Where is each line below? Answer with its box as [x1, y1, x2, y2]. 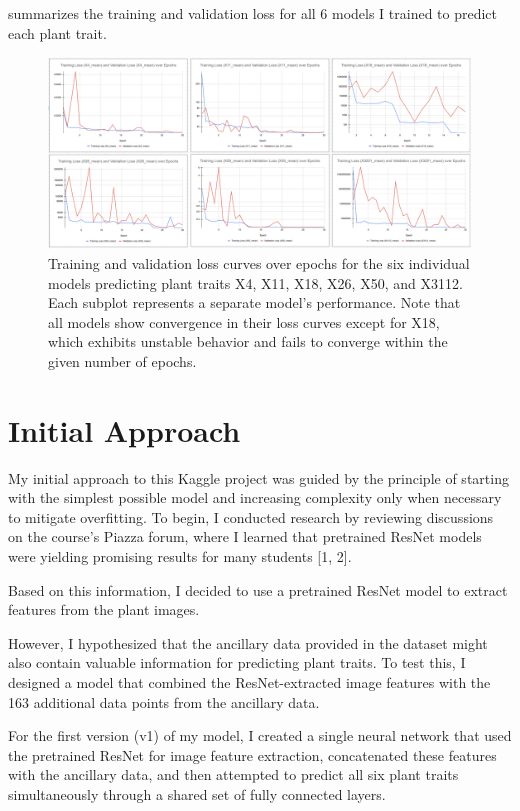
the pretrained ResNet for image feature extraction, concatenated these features [8, 744, 497, 765]
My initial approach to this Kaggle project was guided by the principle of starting [8, 467, 509, 488]
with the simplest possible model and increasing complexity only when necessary [8, 487, 502, 508]
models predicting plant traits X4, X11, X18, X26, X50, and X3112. [48, 272, 463, 293]
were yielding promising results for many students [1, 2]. [8, 545, 352, 566]
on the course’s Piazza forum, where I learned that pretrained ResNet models [8, 526, 482, 547]
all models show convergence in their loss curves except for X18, [48, 311, 440, 332]
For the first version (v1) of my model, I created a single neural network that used [8, 725, 512, 746]
